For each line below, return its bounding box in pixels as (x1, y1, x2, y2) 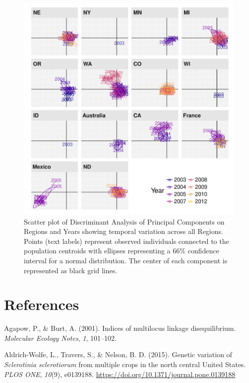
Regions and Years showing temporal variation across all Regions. (24, 226, 223, 236)
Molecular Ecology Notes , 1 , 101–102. (4, 332, 117, 343)
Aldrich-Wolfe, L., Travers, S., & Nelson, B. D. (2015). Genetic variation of (4, 349, 232, 360)
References (4, 294, 79, 314)
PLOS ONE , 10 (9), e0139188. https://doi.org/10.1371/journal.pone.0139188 (4, 369, 236, 379)
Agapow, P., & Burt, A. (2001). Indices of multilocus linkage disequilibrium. (4, 323, 236, 333)
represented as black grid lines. (24, 265, 118, 275)
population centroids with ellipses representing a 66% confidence (24, 245, 219, 256)
